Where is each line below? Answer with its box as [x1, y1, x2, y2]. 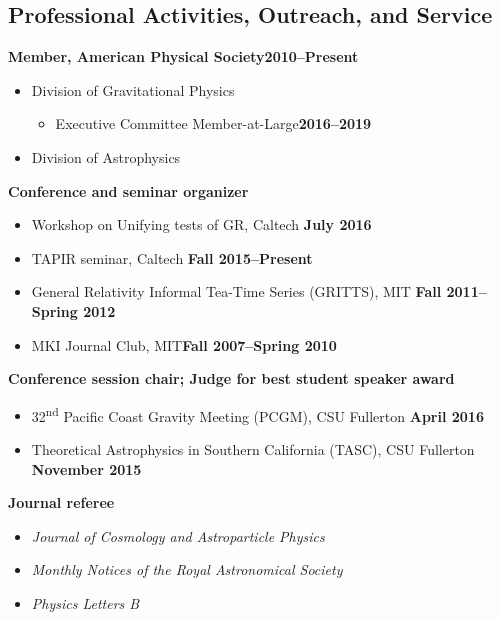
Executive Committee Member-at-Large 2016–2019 [55, 113, 372, 134]
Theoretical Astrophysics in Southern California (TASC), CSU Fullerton [31, 438, 475, 459]
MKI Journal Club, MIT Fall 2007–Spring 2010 [31, 334, 337, 355]
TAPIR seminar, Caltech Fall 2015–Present [31, 247, 313, 268]
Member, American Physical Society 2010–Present [8, 46, 359, 67]
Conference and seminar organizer [8, 180, 249, 201]
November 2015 [31, 458, 142, 479]
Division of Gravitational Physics [31, 79, 235, 100]
